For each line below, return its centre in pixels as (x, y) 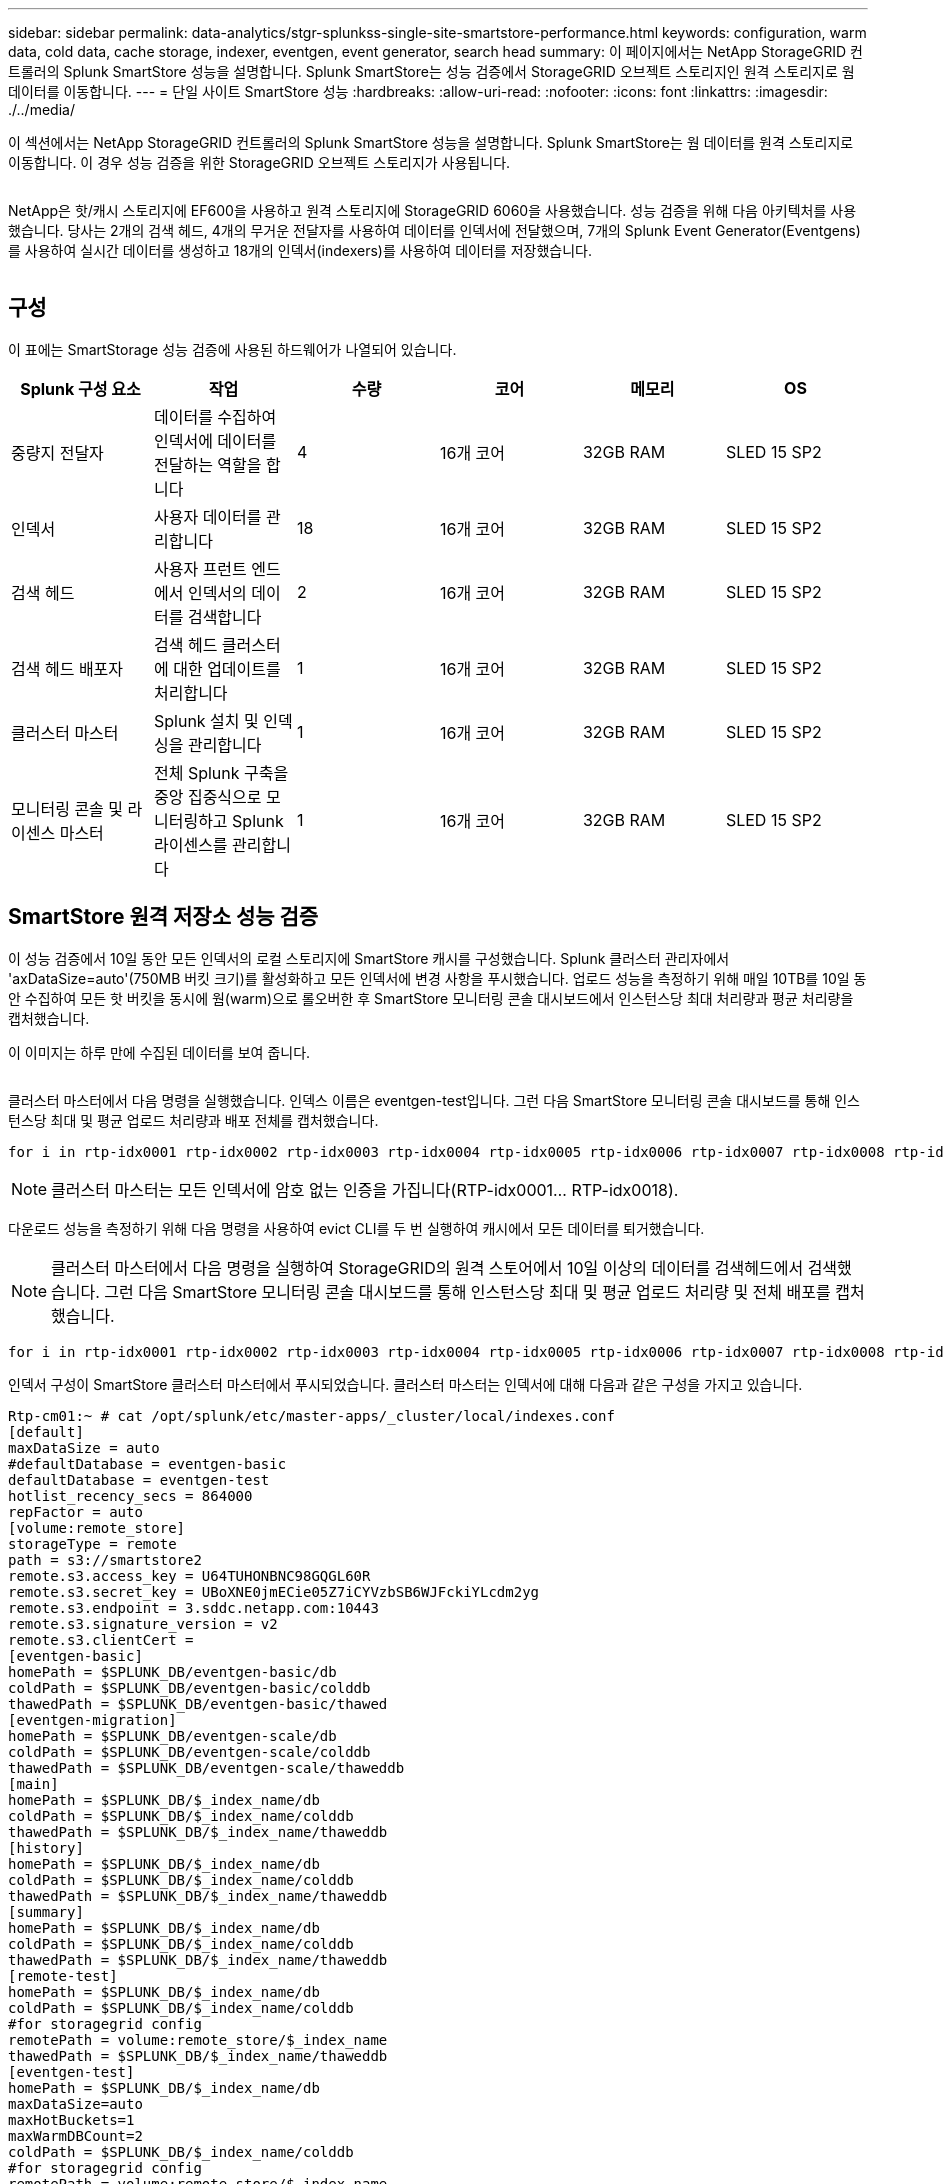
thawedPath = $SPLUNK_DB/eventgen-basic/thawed (198, 1703)
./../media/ (41, 109)
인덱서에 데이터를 (215, 440)
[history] (46, 1847)
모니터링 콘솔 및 (67, 808)
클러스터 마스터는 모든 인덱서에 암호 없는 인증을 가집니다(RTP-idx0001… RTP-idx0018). (365, 1189)
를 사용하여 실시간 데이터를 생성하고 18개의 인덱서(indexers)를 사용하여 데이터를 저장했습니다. (300, 250)
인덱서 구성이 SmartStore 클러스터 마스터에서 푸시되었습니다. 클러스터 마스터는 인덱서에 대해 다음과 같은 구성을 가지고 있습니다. (405, 1384)
